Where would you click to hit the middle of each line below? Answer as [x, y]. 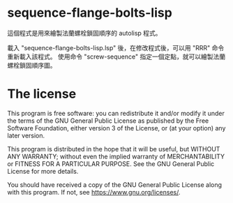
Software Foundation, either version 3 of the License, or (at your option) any [116, 128]
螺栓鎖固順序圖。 [32, 65]
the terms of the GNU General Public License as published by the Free [108, 121]
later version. [26, 135]
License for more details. [43, 171]
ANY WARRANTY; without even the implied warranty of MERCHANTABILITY [116, 156]
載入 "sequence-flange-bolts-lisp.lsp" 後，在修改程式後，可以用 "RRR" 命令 [116, 47]
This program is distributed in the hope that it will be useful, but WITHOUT [114, 149]
